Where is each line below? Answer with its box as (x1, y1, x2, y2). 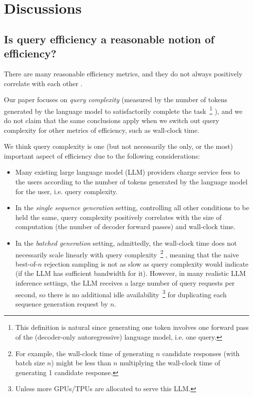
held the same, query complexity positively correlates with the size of (15, 212, 222, 222)
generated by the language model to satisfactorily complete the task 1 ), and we (4, 104, 243, 116)
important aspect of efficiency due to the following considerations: (4, 150, 200, 161)
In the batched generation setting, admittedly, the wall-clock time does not (15, 237, 237, 248)
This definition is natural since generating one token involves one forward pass (15, 322, 249, 332)
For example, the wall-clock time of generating (15, 348, 154, 358)
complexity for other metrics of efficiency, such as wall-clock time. (4, 125, 199, 135)
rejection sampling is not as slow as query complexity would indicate (44, 258, 249, 269)
